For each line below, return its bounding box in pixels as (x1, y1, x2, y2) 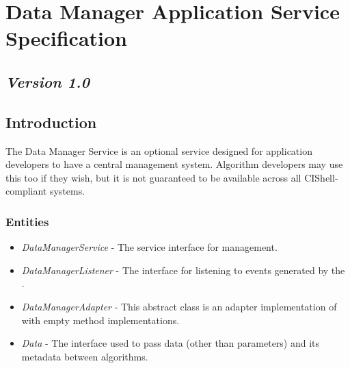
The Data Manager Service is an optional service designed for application (5, 143, 312, 158)
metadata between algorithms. (21, 349, 148, 363)
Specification (5, 24, 127, 52)
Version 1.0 (5, 71, 90, 92)
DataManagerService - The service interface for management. (21, 240, 278, 254)
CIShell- (304, 170, 338, 184)
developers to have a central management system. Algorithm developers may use (5, 157, 343, 171)
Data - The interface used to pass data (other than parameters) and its (21, 336, 320, 350)
